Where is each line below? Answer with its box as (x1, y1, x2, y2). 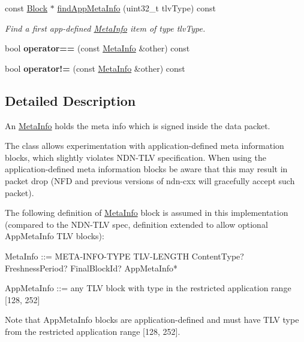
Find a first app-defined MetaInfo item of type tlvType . (5, 22, 206, 34)
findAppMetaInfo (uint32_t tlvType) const (57, 2, 216, 14)
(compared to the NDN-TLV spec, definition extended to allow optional (5, 218, 268, 230)
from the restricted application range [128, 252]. (5, 325, 180, 337)
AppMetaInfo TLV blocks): (5, 230, 104, 242)
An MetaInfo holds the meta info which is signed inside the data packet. (5, 119, 270, 132)
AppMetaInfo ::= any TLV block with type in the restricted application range (5, 282, 291, 294)
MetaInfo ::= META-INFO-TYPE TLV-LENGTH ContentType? (5, 249, 244, 262)
